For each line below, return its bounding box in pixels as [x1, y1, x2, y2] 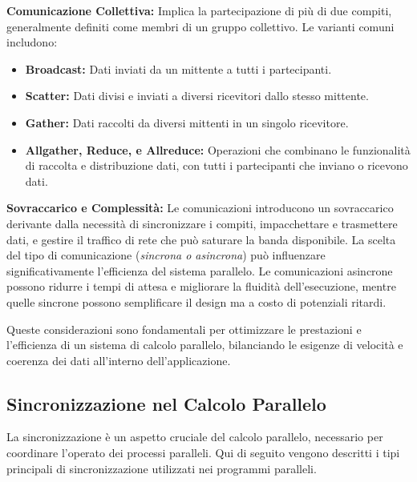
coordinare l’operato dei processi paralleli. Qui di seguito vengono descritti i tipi [6, 444, 400, 461]
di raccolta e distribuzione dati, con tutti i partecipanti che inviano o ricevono [25, 157, 408, 174]
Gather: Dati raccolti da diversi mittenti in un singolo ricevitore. [25, 114, 349, 131]
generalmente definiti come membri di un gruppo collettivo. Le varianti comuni [6, 18, 395, 34]
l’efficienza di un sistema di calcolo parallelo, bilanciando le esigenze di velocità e [6, 336, 403, 353]
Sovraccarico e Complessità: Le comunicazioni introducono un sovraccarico [6, 199, 394, 216]
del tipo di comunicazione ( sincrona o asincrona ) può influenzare [6, 247, 326, 263]
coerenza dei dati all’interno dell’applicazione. [6, 351, 231, 368]
